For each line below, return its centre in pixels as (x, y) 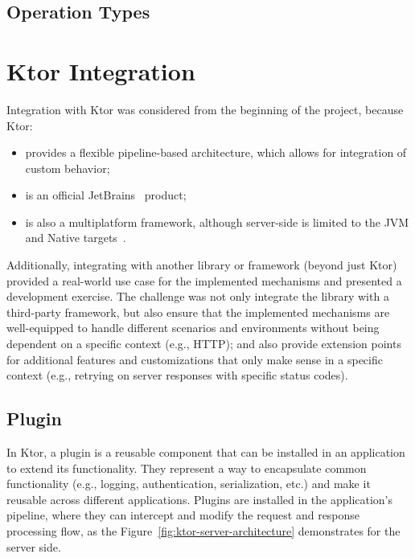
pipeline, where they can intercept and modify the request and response (183, 515)
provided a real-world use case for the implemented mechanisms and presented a (204, 280)
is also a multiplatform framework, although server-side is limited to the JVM (217, 222)
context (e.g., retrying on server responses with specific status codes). (177, 375)
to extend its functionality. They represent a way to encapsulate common (187, 468)
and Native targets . (76, 238)
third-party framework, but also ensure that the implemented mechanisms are (198, 312)
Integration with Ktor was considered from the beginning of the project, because (205, 109)
